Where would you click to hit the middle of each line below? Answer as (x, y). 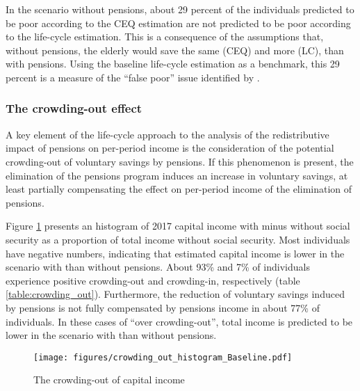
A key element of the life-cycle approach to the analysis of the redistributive (167, 134)
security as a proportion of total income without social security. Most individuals (178, 239)
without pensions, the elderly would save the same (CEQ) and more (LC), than (175, 50)
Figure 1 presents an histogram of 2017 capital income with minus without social (178, 226)
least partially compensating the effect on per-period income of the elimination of (179, 189)
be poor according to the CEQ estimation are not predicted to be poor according (178, 23)
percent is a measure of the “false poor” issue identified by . (133, 77)
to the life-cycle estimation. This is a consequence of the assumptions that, (165, 37)
